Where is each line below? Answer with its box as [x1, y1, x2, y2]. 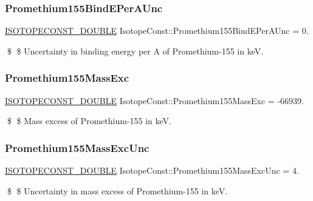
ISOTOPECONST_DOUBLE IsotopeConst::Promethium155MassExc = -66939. [5, 94, 304, 107]
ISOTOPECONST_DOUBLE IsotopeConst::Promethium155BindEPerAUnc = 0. [5, 24, 309, 37]
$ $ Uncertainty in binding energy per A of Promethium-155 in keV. [7, 44, 264, 57]
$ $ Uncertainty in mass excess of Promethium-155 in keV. [7, 184, 228, 197]
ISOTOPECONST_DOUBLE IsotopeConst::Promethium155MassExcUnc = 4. [5, 164, 299, 177]
